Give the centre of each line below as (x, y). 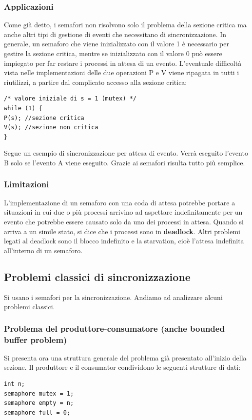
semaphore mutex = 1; (39, 393)
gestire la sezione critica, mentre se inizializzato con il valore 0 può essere (113, 53)
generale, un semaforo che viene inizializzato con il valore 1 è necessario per (116, 44)
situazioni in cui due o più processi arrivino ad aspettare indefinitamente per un (123, 212)
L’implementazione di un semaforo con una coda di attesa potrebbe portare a (120, 202)
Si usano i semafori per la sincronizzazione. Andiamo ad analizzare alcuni (113, 297)
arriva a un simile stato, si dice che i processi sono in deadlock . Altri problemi (122, 231)
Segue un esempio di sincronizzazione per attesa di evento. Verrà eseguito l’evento (126, 153)
